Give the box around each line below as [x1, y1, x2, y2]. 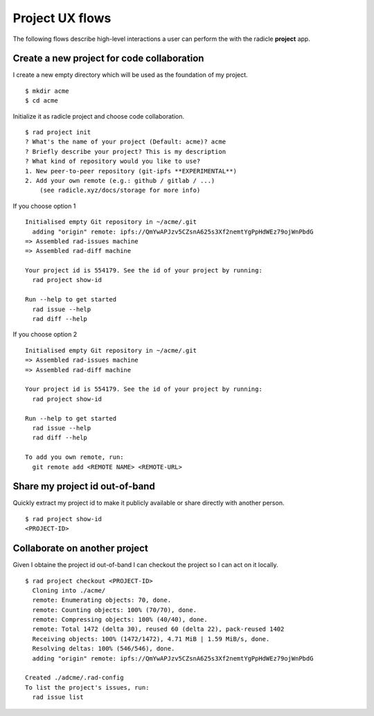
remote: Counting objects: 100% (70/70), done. [32, 606, 197, 613]
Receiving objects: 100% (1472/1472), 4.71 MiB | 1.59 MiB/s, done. [32, 635, 270, 643]
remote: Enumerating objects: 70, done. [32, 596, 172, 604]
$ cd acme [25, 97, 58, 105]
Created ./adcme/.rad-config [25, 674, 124, 682]
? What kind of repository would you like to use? [25, 157, 201, 166]
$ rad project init [25, 128, 91, 137]
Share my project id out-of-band [12, 480, 155, 492]
